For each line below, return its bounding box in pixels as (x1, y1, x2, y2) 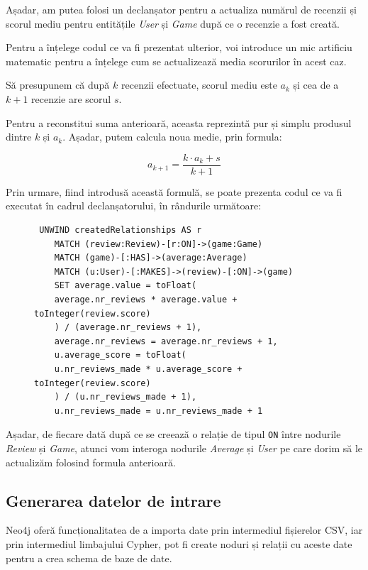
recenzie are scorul (31, 91, 111, 106)
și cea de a (293, 77, 339, 92)
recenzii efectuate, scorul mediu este (121, 77, 277, 92)
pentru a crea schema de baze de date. (6, 550, 172, 565)
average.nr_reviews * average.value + (54, 294, 238, 305)
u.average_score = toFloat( (54, 350, 186, 361)
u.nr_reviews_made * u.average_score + (54, 363, 242, 374)
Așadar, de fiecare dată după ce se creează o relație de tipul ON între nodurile (6, 427, 341, 442)
